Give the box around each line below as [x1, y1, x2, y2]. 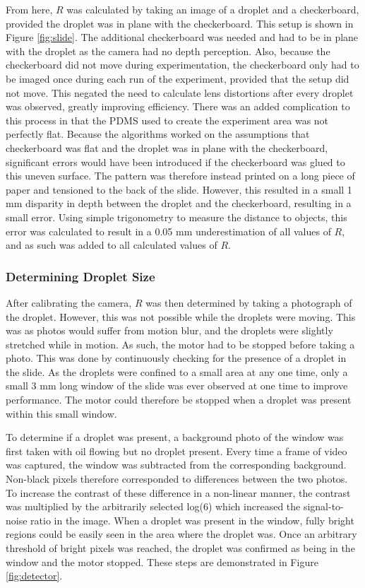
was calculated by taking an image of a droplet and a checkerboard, [66, 2, 359, 16]
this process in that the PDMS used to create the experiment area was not [6, 112, 329, 127]
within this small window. [6, 406, 117, 421]
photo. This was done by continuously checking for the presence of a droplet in [6, 351, 347, 365]
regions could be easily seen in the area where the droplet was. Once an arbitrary [6, 527, 357, 541]
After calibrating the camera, [6, 295, 132, 310]
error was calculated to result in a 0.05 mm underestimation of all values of [6, 223, 331, 238]
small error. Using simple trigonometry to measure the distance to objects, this [6, 209, 347, 224]
